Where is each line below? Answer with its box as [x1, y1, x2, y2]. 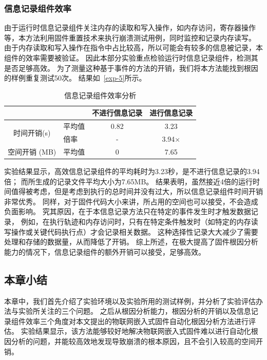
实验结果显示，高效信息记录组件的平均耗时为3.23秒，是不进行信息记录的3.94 [4, 166, 260, 176]
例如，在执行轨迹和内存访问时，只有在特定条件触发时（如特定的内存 [21, 216, 251, 226]
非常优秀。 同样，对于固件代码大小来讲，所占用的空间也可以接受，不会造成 [4, 196, 258, 206]
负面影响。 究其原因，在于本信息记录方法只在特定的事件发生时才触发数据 [4, 206, 251, 217]
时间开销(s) [13, 127, 51, 138]
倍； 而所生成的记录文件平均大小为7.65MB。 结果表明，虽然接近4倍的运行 [4, 176, 253, 186]
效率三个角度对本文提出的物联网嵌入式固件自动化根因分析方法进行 [25, 315, 249, 326]
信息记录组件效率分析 [64, 89, 137, 100]
